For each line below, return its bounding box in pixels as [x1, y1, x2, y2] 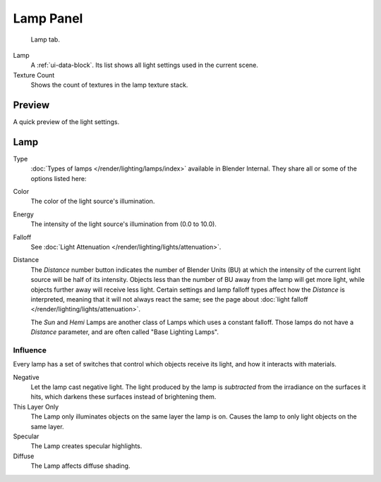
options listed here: [30, 174, 87, 183]
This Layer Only [13, 402, 59, 411]
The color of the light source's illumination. [30, 197, 155, 206]
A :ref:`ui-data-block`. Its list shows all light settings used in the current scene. [30, 61, 259, 70]
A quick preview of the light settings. [13, 118, 120, 126]
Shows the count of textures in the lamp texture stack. [30, 81, 188, 89]
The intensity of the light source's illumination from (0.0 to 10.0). [30, 220, 217, 228]
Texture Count [13, 70, 55, 79]
